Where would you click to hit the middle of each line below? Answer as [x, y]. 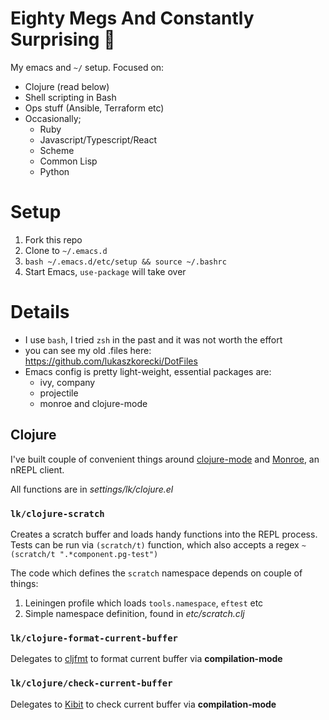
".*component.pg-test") [109, 554]
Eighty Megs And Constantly [132, 18]
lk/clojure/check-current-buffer [91, 683]
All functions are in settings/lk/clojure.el [92, 489]
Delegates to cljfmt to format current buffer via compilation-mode [146, 659]
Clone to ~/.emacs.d [66, 250]
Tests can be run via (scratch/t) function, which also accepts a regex [155, 544]
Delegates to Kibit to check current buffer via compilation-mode [143, 704]
